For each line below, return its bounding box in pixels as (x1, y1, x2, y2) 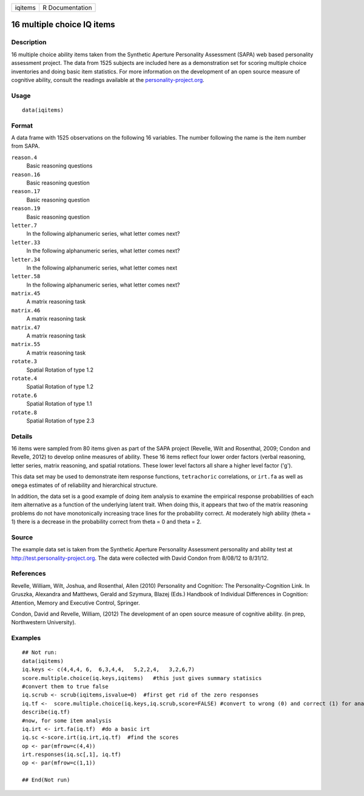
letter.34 (11, 256, 41, 263)
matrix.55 (11, 341, 41, 348)
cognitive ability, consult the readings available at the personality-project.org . (11, 76, 204, 83)
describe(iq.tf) (22, 709, 70, 716)
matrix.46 (11, 307, 41, 314)
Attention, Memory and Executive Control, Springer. (11, 599, 140, 607)
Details (11, 432, 33, 440)
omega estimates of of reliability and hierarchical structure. (11, 481, 158, 489)
